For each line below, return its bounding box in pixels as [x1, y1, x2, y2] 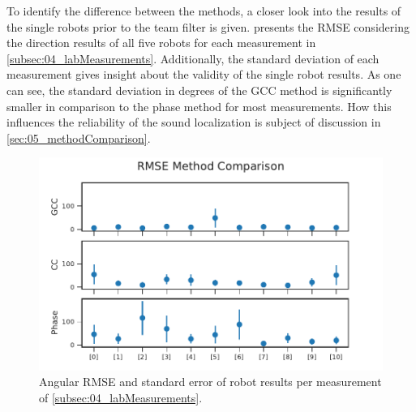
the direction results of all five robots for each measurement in [6, 34, 316, 51]
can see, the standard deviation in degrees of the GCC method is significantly [6, 81, 392, 98]
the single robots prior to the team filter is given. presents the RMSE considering [6, 18, 410, 35]
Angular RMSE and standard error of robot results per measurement [39, 373, 382, 390]
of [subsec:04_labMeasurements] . [39, 388, 203, 406]
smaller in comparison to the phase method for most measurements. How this [6, 97, 392, 114]
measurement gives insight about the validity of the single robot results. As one [6, 66, 401, 83]
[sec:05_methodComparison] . [6, 129, 151, 146]
